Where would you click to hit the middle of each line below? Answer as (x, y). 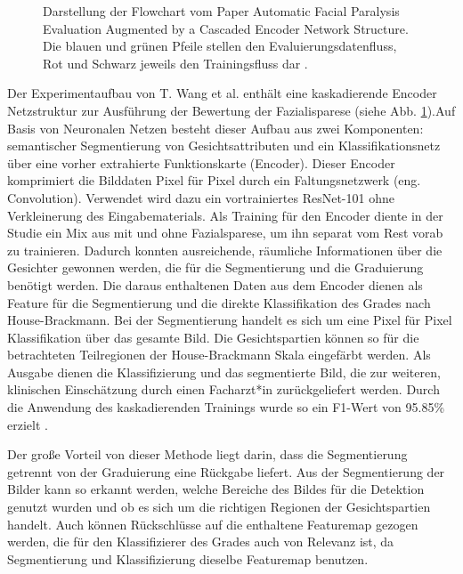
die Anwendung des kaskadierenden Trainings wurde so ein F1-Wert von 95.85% (226, 407)
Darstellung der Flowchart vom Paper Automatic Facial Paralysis (221, 11)
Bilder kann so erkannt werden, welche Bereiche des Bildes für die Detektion (216, 489)
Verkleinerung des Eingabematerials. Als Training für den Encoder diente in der (225, 215)
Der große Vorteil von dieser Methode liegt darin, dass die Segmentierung (207, 454)
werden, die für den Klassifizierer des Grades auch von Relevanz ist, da (201, 542)
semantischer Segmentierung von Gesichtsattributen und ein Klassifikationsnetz (224, 146)
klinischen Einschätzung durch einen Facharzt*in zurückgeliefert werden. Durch (223, 389)
